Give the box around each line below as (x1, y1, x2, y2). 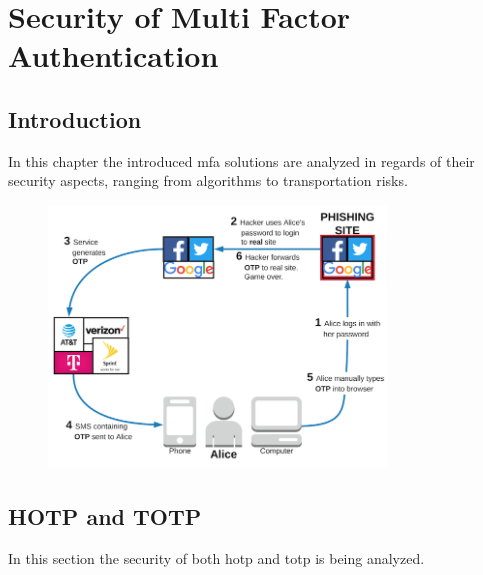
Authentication (8, 35, 219, 76)
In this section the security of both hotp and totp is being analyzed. (8, 547, 425, 568)
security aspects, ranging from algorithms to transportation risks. (8, 170, 408, 191)
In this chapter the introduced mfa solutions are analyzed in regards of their (8, 150, 475, 171)
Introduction (8, 103, 142, 134)
